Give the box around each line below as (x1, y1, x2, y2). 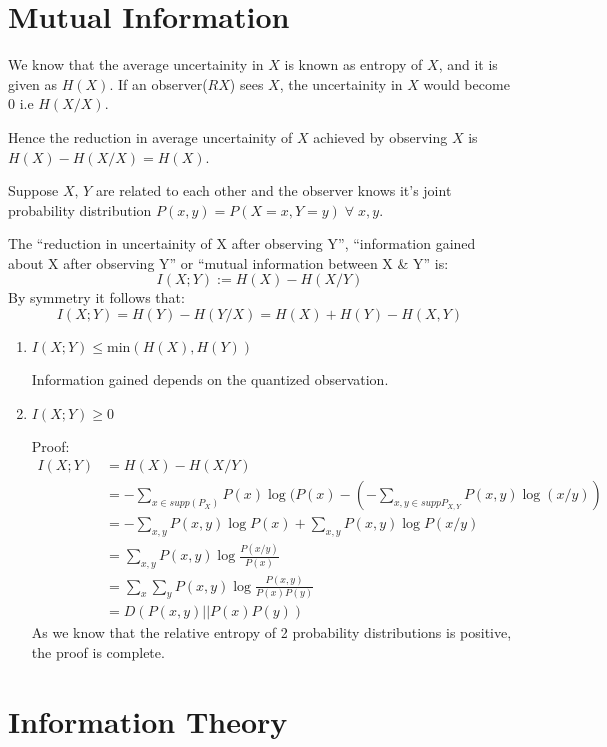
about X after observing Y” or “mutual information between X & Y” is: (8, 252, 449, 273)
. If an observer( (109, 73, 208, 94)
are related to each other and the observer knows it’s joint (95, 180, 452, 201)
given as (8, 73, 58, 94)
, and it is (438, 54, 498, 75)
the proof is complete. (31, 642, 165, 663)
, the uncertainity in (279, 73, 403, 94)
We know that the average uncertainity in (8, 54, 264, 75)
